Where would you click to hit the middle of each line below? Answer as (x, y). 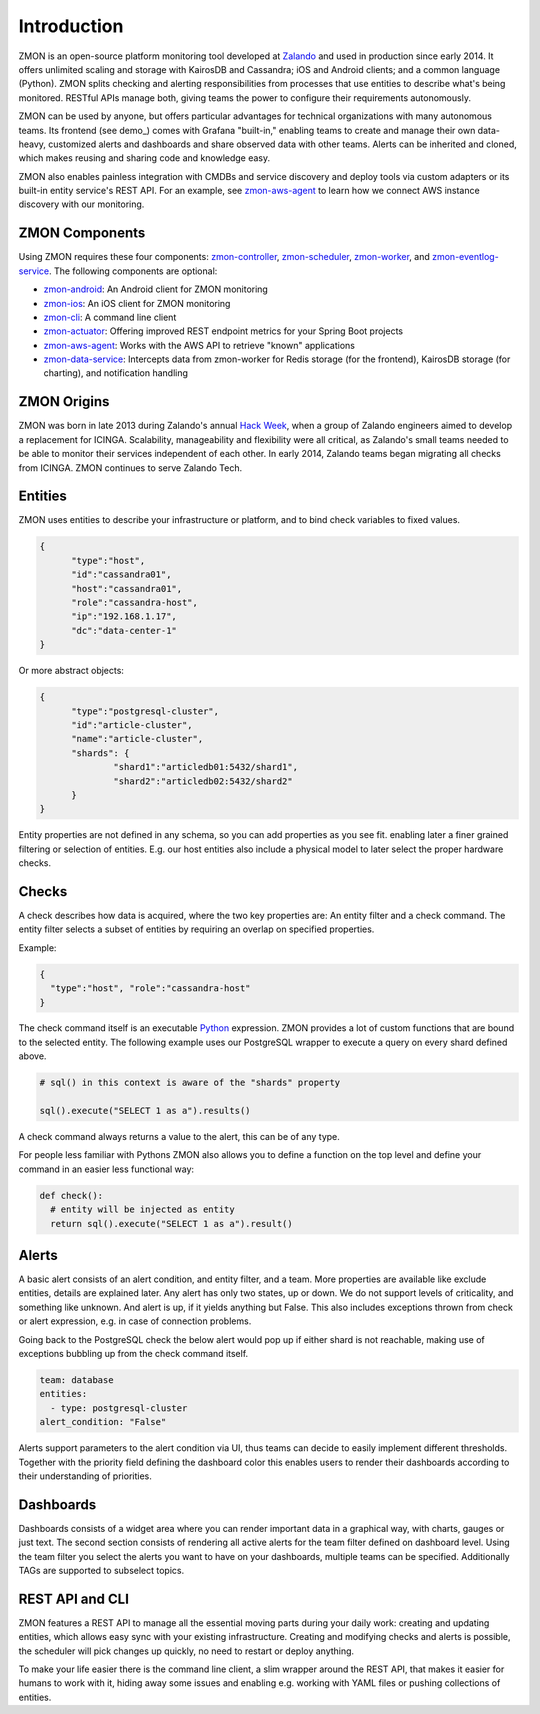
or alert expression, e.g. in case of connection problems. (135, 1321)
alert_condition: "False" (103, 1422)
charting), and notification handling (116, 373)
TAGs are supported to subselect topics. (101, 1571)
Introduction (71, 26)
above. (32, 1056)
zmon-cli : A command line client (110, 317)
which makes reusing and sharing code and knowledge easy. (144, 158)
